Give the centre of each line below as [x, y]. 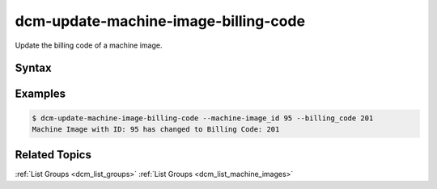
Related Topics [53, 155]
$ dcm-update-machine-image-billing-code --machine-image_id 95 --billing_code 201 [203, 118]
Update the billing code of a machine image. [89, 45]
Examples [40, 94]
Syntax [33, 68]
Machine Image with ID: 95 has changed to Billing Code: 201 [156, 129]
